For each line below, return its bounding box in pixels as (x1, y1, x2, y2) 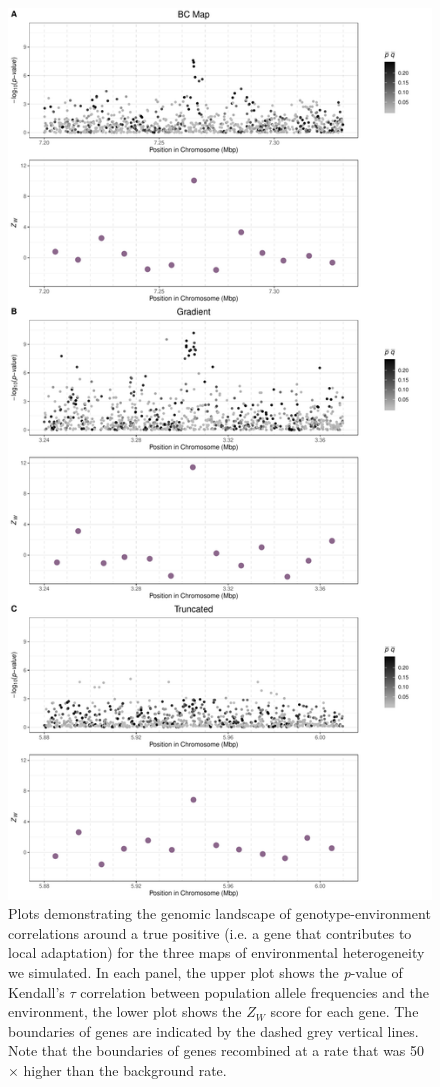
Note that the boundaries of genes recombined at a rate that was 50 (8, 1040, 425, 1061)
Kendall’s (8, 981, 65, 1002)
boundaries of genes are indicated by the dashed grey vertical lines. (8, 1020, 419, 1041)
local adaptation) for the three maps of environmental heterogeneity (8, 942, 425, 963)
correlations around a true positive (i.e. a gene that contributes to (8, 922, 412, 943)
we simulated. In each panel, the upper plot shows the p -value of (8, 961, 403, 982)
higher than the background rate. (23, 1059, 227, 1080)
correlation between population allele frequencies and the (80, 981, 429, 1002)
